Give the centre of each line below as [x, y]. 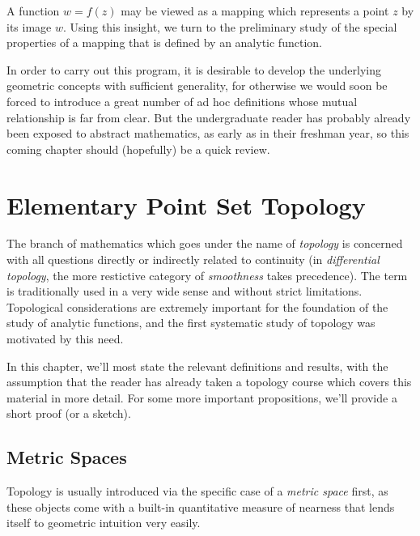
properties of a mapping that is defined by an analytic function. [164, 43]
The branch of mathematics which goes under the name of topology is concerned [205, 243]
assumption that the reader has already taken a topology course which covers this [209, 382]
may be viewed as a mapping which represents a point [255, 11]
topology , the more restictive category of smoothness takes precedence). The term [207, 275]
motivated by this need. [65, 339]
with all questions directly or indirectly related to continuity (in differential [193, 259]
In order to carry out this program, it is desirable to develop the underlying [194, 69]
